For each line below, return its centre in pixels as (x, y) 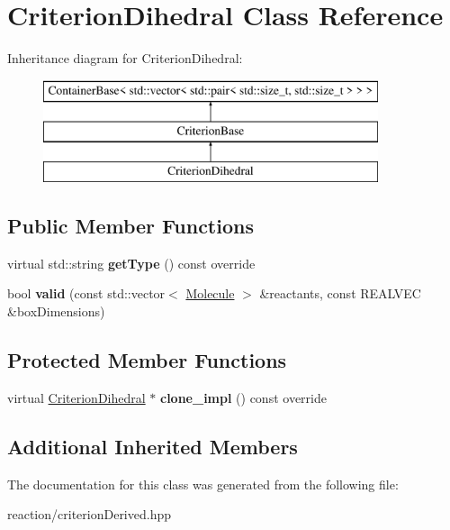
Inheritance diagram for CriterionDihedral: (125, 58)
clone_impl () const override (243, 397)
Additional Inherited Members (153, 446)
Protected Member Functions (147, 360)
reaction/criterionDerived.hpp (89, 514)
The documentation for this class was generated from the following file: (203, 484)
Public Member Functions (130, 226)
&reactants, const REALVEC (340, 293)
